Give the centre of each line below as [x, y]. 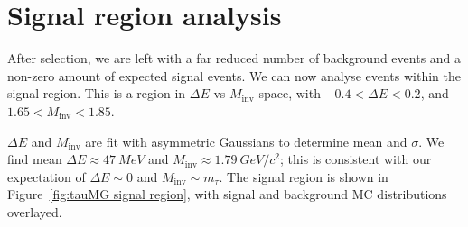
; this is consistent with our [356, 159]
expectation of [47, 176]
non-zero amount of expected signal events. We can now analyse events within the [234, 75]
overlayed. [35, 211]
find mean [35, 159]
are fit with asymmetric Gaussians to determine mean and [246, 141]
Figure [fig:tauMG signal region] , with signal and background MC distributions [227, 194]
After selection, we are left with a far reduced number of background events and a [234, 58]
